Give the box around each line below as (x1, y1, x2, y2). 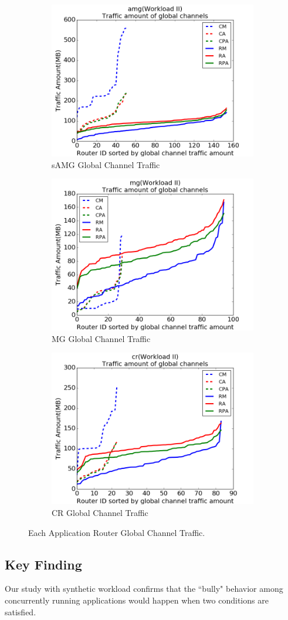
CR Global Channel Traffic (52, 506, 148, 518)
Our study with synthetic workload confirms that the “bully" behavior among (5, 582, 283, 595)
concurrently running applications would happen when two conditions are (5, 594, 269, 606)
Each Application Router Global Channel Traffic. (28, 526, 205, 538)
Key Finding (5, 555, 82, 573)
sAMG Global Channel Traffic (52, 158, 160, 170)
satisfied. (5, 605, 36, 618)
